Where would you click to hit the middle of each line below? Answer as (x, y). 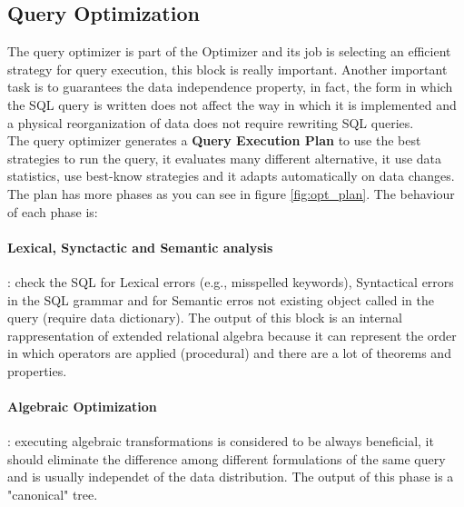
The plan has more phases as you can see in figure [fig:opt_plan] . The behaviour (231, 193)
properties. (37, 370)
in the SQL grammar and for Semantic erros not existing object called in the (221, 299)
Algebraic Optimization (82, 407)
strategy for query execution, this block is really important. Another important (227, 69)
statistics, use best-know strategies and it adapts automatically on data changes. (231, 176)
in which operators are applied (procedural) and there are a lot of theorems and (229, 353)
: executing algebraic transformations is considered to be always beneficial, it (221, 441)
